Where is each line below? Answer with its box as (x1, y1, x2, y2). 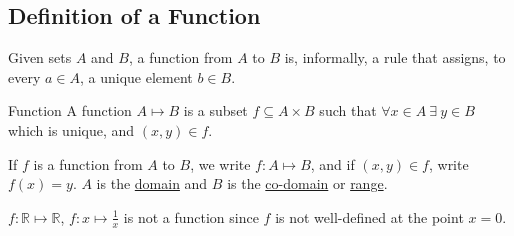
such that (319, 100, 377, 121)
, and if (310, 153, 355, 174)
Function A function (8, 100, 132, 121)
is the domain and (96, 173, 208, 194)
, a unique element (79, 66, 193, 87)
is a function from (33, 153, 143, 174)
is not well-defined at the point (275, 206, 464, 227)
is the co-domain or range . (227, 173, 388, 194)
